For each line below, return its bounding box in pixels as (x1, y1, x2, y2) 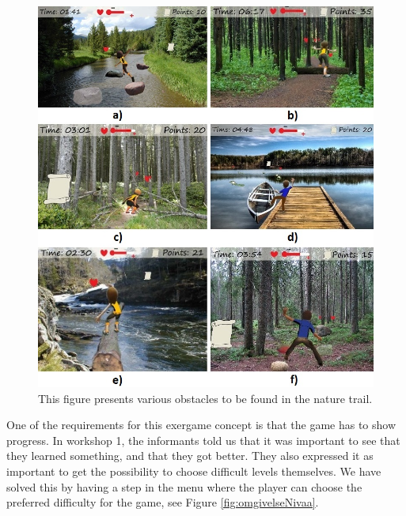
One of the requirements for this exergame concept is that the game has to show (6, 416, 397, 433)
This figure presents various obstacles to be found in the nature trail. (38, 390, 373, 406)
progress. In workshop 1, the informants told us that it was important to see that (6, 431, 400, 448)
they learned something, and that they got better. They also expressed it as (6, 447, 374, 464)
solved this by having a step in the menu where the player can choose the (6, 478, 362, 495)
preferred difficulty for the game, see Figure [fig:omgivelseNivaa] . (6, 494, 319, 510)
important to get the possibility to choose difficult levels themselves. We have (6, 462, 381, 479)
